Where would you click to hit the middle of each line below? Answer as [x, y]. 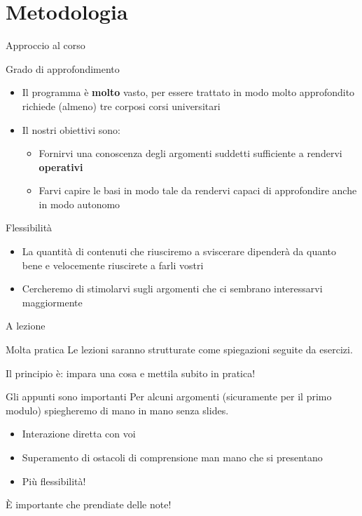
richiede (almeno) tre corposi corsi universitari [121, 106]
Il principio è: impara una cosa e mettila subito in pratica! [131, 373]
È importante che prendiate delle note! [89, 504]
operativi [61, 167]
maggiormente [52, 302]
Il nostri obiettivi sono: [71, 129]
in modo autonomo [79, 204]
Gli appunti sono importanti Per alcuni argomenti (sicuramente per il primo [169, 396]
